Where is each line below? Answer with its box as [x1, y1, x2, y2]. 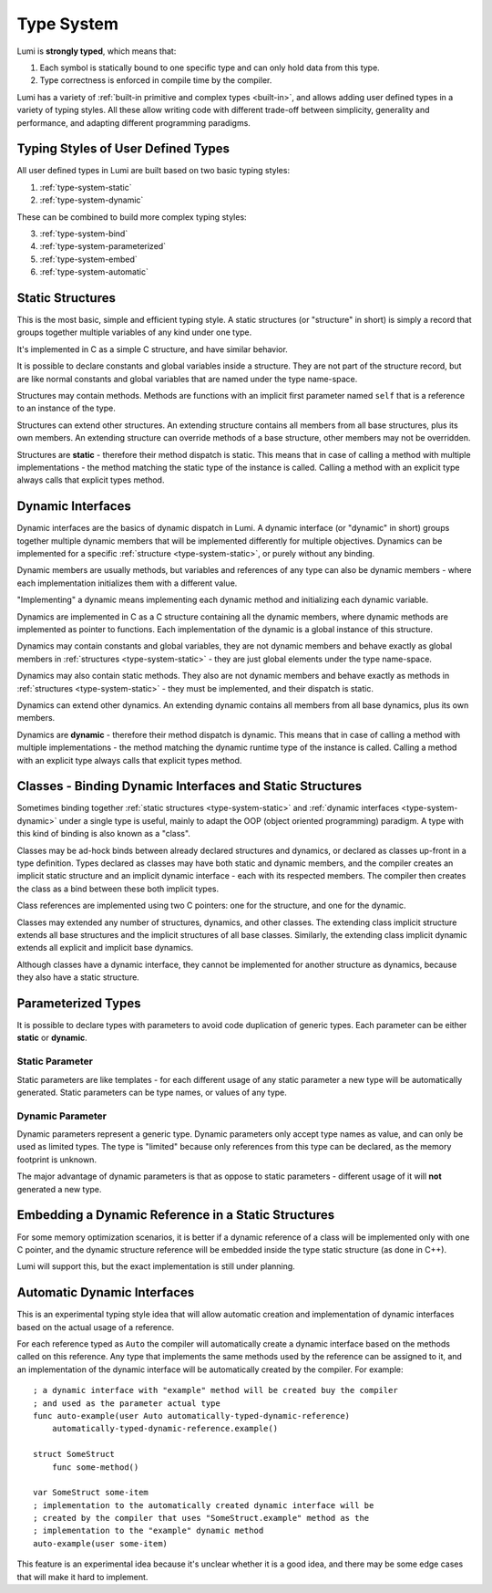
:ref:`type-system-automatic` [39, 266, 149, 277]
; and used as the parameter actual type [33, 1398, 220, 1409]
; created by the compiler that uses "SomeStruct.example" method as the [33, 1513, 370, 1524]
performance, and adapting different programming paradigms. [16, 117, 251, 128]
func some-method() [51, 1462, 139, 1473]
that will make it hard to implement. [16, 1571, 149, 1582]
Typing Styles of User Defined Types [16, 141, 231, 157]
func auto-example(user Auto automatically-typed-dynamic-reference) [33, 1411, 351, 1421]
